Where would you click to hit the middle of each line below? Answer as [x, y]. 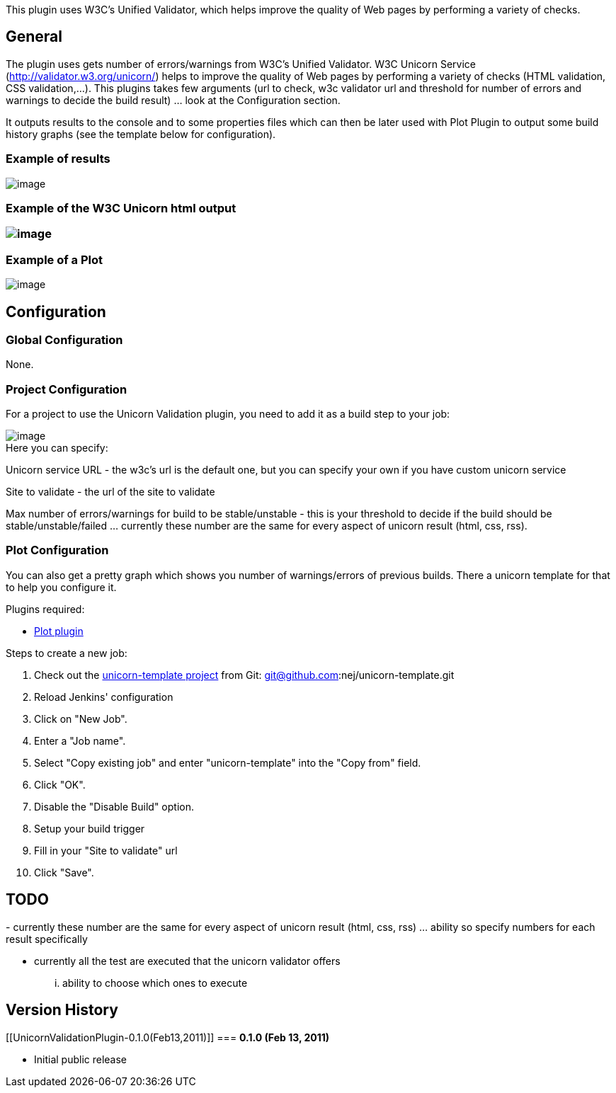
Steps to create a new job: [67, 653]
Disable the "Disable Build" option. [114, 806]
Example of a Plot [55, 259]
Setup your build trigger [90, 828]
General [34, 37]
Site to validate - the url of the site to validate [110, 492]
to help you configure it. [61, 587]
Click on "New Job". [81, 719]
